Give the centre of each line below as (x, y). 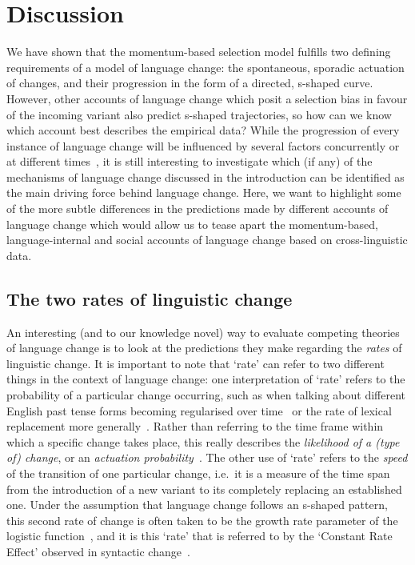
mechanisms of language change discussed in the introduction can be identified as (206, 176)
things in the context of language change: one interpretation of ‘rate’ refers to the (206, 379)
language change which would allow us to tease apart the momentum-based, (192, 224)
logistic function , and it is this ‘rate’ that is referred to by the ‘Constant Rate (200, 536)
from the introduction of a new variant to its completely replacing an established (204, 489)
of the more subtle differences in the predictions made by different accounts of (198, 208)
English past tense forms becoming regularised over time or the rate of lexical (199, 410)
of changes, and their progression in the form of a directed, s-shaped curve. (190, 83)
